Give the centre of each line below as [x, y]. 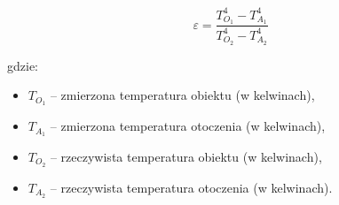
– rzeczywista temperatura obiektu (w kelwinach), [186, 156]
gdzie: [23, 65]
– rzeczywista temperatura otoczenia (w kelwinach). [191, 187]
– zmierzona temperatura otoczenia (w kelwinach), [188, 126]
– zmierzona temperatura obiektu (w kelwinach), [182, 95]
